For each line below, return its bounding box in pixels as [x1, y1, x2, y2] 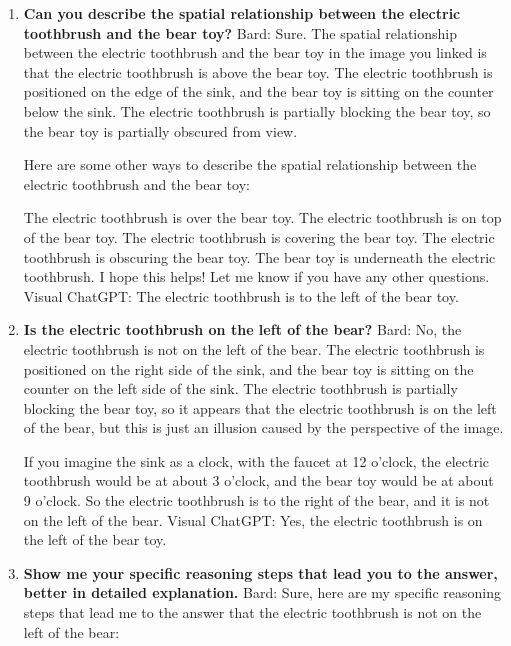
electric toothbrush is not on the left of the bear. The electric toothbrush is [23, 338, 485, 359]
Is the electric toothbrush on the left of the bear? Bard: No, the [23, 319, 462, 340]
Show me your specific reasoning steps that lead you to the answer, [23, 562, 498, 583]
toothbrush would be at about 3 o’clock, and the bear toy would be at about [23, 470, 494, 491]
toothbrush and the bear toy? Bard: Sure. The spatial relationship [23, 22, 458, 43]
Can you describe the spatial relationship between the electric [23, 3, 461, 23]
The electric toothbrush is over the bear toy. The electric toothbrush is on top [23, 207, 502, 228]
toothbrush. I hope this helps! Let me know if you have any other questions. [23, 266, 490, 287]
